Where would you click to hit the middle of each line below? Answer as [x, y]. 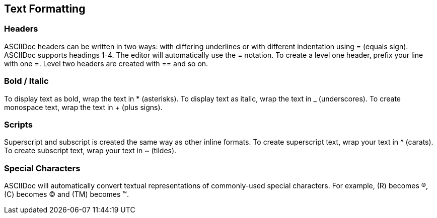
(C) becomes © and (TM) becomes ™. [66, 194]
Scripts [18, 124]
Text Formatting [45, 9]
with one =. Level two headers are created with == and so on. [106, 63]
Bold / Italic [26, 81]
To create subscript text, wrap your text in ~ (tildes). [90, 151]
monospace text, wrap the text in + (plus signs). [83, 107]
